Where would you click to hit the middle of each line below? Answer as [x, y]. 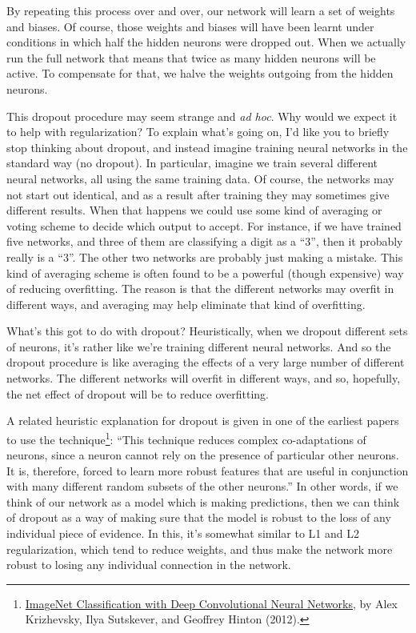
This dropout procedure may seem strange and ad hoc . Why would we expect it [202, 116]
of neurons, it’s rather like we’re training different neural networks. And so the [199, 346]
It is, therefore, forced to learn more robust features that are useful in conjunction [208, 470]
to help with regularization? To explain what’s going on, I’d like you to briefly [198, 132]
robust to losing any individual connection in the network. [149, 565]
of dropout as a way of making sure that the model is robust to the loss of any [199, 517]
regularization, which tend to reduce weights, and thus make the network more [200, 549]
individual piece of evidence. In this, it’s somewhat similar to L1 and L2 [183, 533]
